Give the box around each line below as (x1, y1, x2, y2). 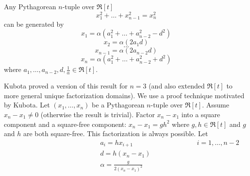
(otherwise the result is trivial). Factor (40, 109, 155, 120)
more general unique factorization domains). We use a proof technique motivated (4, 90, 245, 100)
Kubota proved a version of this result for (4, 81, 128, 91)
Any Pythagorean (4, 1, 56, 11)
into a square (181, 109, 220, 120)
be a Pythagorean (92, 100, 145, 110)
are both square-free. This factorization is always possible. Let (23, 128, 208, 139)
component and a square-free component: (4, 119, 127, 129)
